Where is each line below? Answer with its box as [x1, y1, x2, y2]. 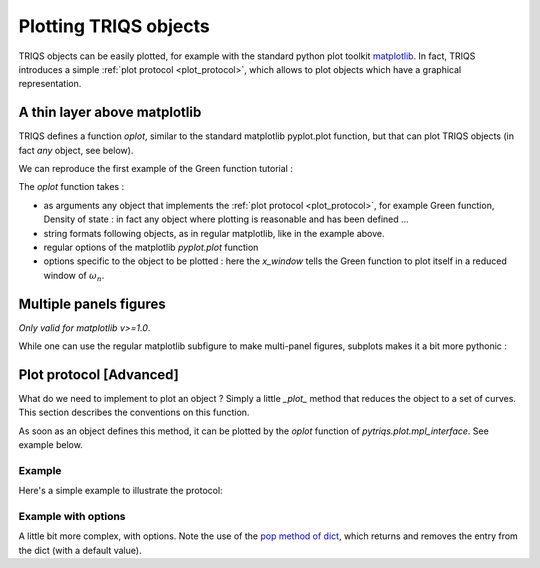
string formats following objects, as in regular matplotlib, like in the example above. [43, 227, 385, 239]
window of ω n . [43, 269, 105, 284]
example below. [18, 439, 84, 451]
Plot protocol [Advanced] [18, 366, 179, 383]
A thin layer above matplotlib [18, 104, 202, 121]
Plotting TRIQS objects [18, 15, 210, 37]
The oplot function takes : [18, 181, 125, 193]
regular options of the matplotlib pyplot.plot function [43, 241, 259, 253]
